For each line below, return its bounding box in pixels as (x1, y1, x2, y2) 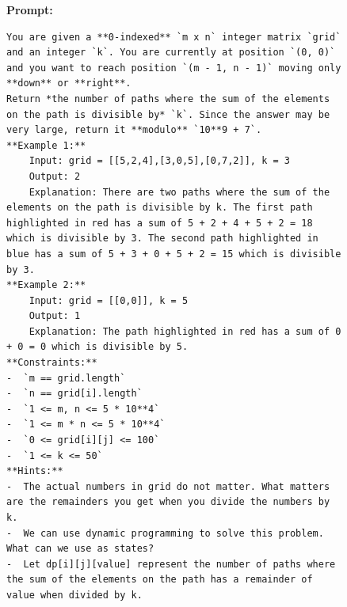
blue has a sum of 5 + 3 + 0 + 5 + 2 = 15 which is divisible (6, 248, 341, 260)
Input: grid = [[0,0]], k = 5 (29, 294, 189, 306)
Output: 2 (29, 170, 81, 182)
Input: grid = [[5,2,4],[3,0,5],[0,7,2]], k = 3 (29, 155, 290, 167)
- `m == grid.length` (6, 372, 126, 384)
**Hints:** (6, 465, 63, 477)
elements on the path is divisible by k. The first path (6, 202, 313, 214)
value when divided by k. (6, 589, 143, 601)
